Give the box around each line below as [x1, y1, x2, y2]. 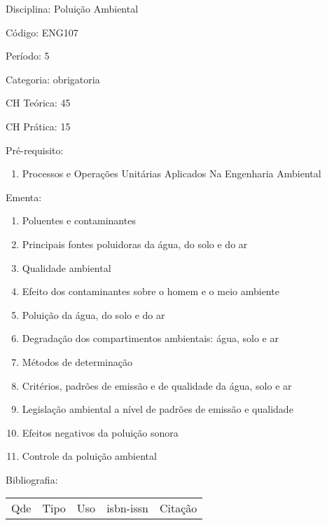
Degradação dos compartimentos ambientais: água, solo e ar [22, 331, 279, 346]
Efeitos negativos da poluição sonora [22, 425, 179, 439]
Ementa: [6, 189, 42, 204]
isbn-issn [106, 500, 148, 517]
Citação [159, 500, 197, 517]
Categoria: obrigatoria [6, 71, 100, 86]
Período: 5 [6, 48, 50, 63]
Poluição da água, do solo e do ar [22, 307, 165, 322]
